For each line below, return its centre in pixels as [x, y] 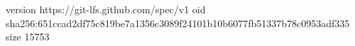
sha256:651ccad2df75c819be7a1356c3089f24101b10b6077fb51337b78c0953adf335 [178, 23]
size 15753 [28, 37]
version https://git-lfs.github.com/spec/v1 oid [106, 9]
